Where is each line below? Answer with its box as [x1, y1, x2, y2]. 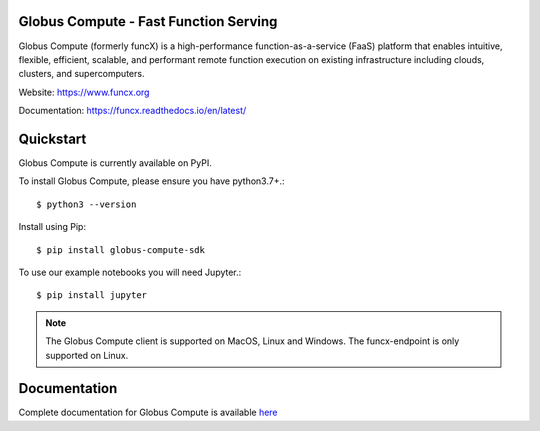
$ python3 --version [36, 198, 137, 210]
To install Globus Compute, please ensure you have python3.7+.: [18, 175, 285, 187]
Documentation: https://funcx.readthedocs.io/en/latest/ [18, 105, 247, 117]
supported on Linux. [45, 349, 129, 361]
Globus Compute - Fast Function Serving [18, 13, 278, 30]
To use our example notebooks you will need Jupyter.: [18, 266, 242, 278]
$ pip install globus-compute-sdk [36, 244, 205, 255]
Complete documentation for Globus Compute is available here [18, 406, 279, 419]
